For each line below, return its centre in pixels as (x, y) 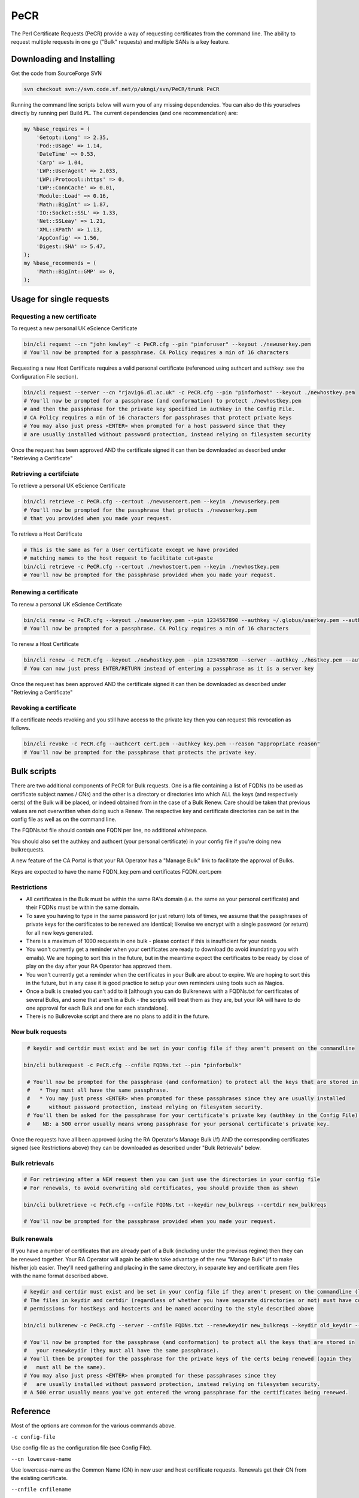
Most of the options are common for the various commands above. (93, 1425)
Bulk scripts (34, 771)
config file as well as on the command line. (64, 819)
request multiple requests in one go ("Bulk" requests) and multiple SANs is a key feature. (120, 41)
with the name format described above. (60, 1276)
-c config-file (34, 1437)
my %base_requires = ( (57, 129)
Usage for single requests (60, 299)
